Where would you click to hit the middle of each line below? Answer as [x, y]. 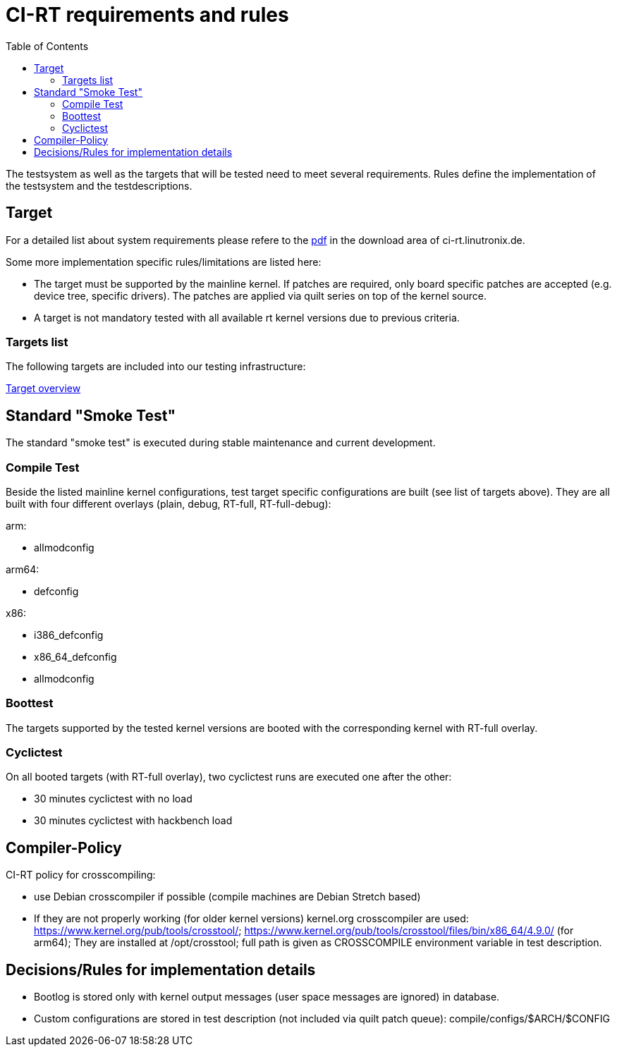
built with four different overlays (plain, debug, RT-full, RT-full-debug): [169, 503]
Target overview [43, 389]
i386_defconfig [69, 635]
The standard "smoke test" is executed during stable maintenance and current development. [221, 443]
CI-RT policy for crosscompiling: [81, 875]
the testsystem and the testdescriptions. [99, 185]
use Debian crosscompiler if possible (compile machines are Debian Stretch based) [227, 897]
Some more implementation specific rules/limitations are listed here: [164, 262]
